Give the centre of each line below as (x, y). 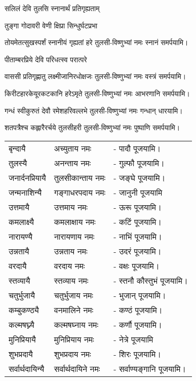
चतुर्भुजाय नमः (73, 295)
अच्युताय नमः (73, 148)
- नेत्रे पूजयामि (133, 339)
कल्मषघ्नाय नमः (76, 324)
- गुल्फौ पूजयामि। (139, 163)
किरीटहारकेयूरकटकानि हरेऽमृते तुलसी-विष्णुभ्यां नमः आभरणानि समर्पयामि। (97, 93)
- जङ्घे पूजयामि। (140, 177)
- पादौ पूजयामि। (137, 148)
